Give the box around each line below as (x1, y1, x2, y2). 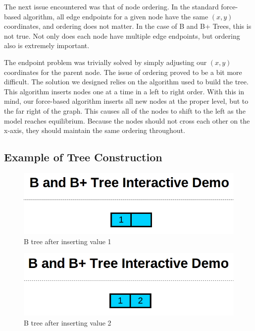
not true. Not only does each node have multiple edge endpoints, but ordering (4, 30, 240, 41)
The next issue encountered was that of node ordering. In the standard (4, 1, 219, 11)
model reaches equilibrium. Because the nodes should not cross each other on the (4, 115, 250, 126)
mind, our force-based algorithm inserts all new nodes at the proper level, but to (4, 96, 249, 106)
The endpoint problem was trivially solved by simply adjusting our (4, 57, 207, 67)
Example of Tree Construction (4, 149, 162, 165)
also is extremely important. (4, 40, 90, 51)
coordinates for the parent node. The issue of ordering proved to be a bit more (4, 66, 242, 77)
